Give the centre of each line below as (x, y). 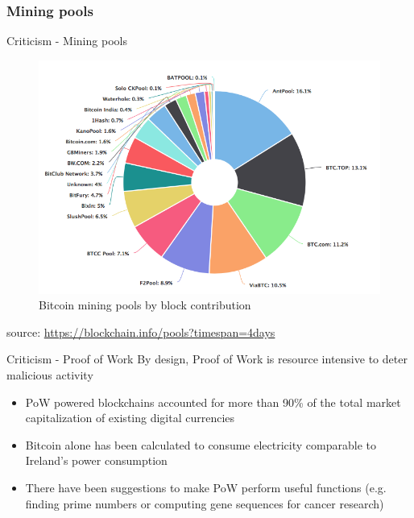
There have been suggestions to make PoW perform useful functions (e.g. (206, 487)
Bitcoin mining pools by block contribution (145, 305)
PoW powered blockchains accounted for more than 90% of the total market (213, 402)
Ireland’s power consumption (96, 460)
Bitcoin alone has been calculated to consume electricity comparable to (201, 444)
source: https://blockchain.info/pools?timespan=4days (141, 332)
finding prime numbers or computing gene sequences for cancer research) (205, 503)
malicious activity (50, 374)
